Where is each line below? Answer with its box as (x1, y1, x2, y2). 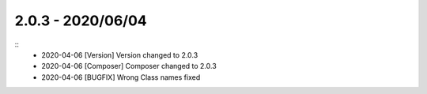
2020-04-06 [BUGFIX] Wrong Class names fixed (41, 72, 201, 82)
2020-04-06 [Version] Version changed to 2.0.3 (41, 50, 198, 59)
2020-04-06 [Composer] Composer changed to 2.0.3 (41, 62, 217, 71)
